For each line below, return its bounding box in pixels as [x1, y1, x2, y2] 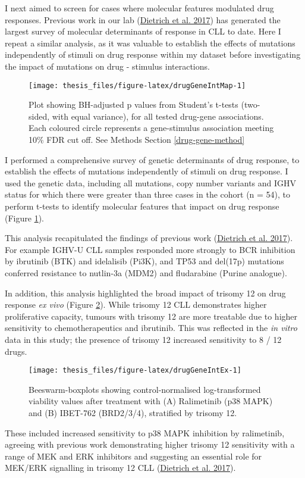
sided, [29, 110, 50, 122]
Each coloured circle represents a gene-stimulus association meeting [29, 121, 274, 134]
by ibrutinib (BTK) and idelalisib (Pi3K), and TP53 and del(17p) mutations [5, 255, 284, 267]
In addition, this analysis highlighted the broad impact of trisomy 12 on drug [5, 286, 286, 299]
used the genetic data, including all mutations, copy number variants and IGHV [5, 176, 297, 189]
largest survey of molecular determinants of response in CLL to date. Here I [5, 25, 281, 38]
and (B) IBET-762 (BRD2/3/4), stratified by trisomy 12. [29, 406, 237, 418]
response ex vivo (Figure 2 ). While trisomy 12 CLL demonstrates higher [5, 298, 267, 311]
